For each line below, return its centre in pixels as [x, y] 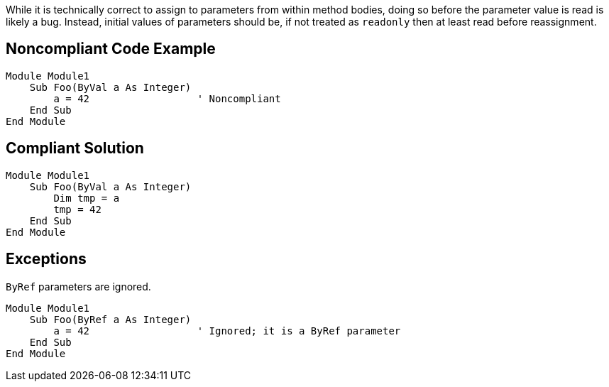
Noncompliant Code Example [111, 49]
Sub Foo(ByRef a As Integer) [110, 319]
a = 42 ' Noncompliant [167, 98]
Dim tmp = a [87, 198]
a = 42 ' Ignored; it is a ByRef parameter [227, 331]
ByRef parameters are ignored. [78, 286]
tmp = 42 [77, 209]
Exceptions [46, 259]
